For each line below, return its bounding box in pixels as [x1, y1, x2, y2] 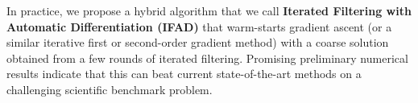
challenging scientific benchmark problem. [6, 80, 213, 97]
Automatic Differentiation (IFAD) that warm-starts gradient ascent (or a [6, 18, 392, 35]
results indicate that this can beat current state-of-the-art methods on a [6, 65, 362, 82]
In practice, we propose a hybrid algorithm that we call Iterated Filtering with [6, 2, 412, 19]
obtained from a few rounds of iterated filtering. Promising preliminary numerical [6, 49, 408, 66]
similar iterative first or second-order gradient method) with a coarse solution [6, 34, 389, 51]
